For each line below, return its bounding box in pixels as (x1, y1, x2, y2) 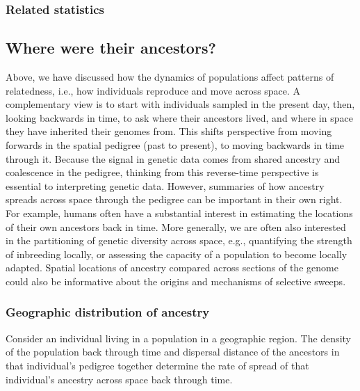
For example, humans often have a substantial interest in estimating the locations (6, 205, 353, 220)
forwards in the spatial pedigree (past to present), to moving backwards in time (6, 138, 345, 152)
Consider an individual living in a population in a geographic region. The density (6, 330, 351, 345)
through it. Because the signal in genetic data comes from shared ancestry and (6, 151, 340, 166)
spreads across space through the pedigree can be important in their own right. (6, 192, 343, 207)
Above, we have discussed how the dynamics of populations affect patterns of (6, 70, 334, 84)
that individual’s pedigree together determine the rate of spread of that (6, 358, 309, 372)
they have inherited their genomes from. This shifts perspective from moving (6, 124, 332, 138)
